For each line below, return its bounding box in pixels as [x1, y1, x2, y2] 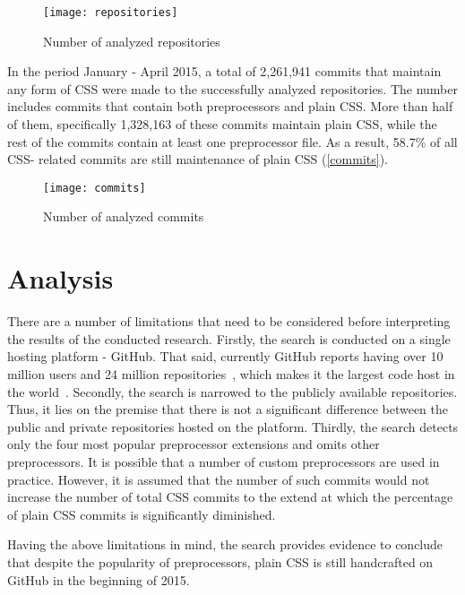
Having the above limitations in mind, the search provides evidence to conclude [7, 535, 443, 554]
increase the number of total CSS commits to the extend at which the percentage [7, 487, 453, 506]
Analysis [7, 260, 114, 297]
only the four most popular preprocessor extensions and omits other [7, 435, 380, 453]
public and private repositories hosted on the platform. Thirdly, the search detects [7, 417, 459, 435]
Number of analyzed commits [43, 207, 204, 226]
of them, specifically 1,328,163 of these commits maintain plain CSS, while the [7, 115, 437, 134]
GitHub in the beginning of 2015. [7, 570, 190, 589]
